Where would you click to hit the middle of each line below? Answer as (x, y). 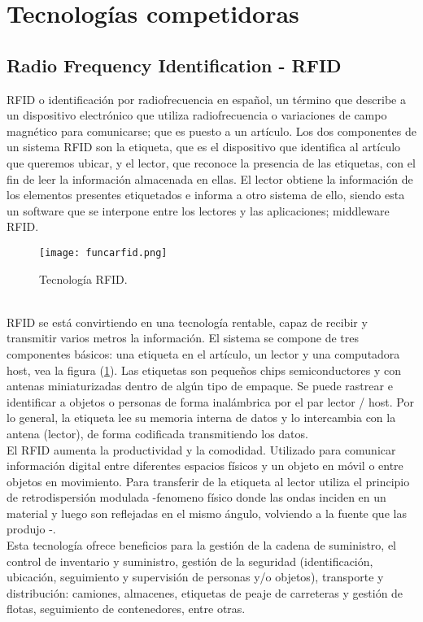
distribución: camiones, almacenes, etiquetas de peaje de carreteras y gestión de (205, 592)
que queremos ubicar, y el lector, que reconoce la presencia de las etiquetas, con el (211, 162)
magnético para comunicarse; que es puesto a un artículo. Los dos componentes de (211, 130)
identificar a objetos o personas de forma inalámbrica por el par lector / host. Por (210, 401)
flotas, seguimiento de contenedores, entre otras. (126, 609)
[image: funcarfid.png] (103, 252)
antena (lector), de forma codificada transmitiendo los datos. (157, 433)
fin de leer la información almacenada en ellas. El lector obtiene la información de (210, 178)
